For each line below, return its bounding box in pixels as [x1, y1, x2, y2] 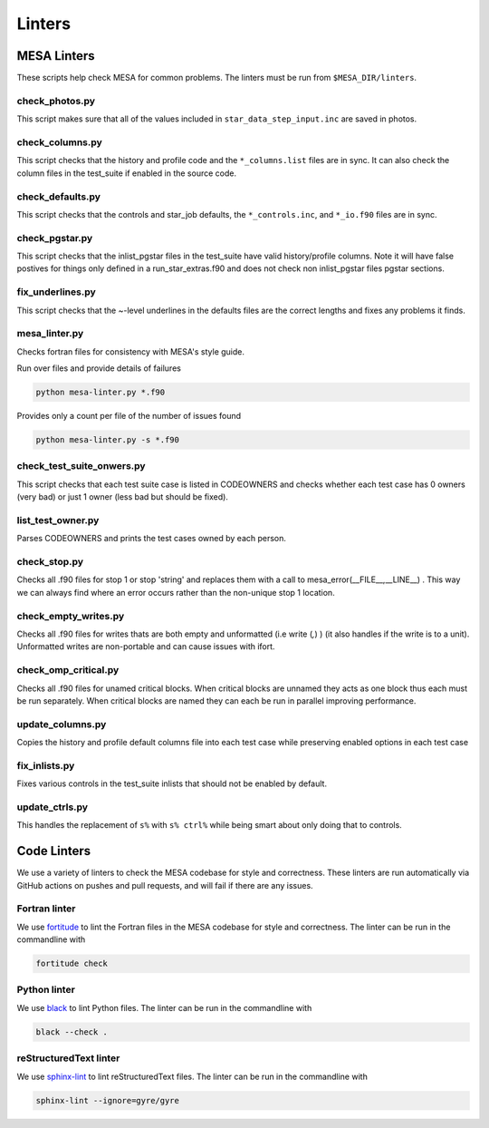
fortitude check [35, 958, 109, 969]
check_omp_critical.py [16, 664, 120, 676]
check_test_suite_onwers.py [16, 460, 146, 472]
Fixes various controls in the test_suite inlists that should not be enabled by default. [16, 778, 328, 789]
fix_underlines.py [16, 286, 96, 298]
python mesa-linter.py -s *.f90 [35, 435, 180, 445]
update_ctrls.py [16, 801, 89, 813]
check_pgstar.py [16, 231, 93, 244]
